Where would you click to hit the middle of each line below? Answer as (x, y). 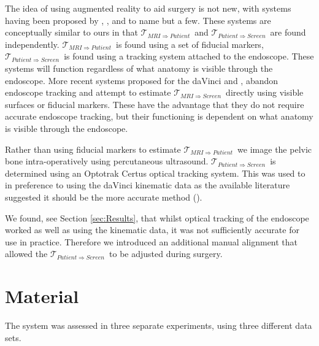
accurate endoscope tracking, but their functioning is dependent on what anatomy (159, 116)
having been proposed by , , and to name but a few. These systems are (138, 20)
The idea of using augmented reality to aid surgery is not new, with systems (148, 8)
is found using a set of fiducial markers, (190, 44)
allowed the (26, 254)
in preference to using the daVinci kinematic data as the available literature (148, 185)
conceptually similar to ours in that (71, 32)
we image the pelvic (275, 149)
